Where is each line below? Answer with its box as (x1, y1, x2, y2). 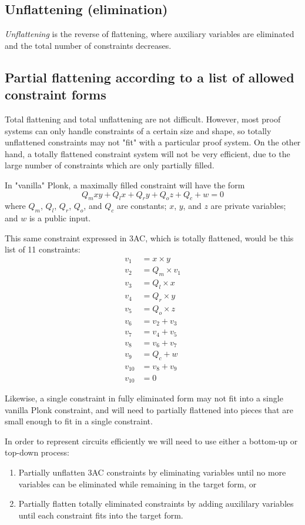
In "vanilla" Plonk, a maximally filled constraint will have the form (5, 178, 245, 191)
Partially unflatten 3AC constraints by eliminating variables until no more (18, 466, 286, 478)
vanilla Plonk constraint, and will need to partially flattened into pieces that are (5, 403, 293, 416)
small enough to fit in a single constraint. (5, 415, 153, 427)
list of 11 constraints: (5, 243, 81, 255)
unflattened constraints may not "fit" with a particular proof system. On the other (5, 136, 301, 148)
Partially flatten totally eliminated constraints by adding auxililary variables (18, 497, 294, 510)
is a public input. (29, 212, 91, 224)
